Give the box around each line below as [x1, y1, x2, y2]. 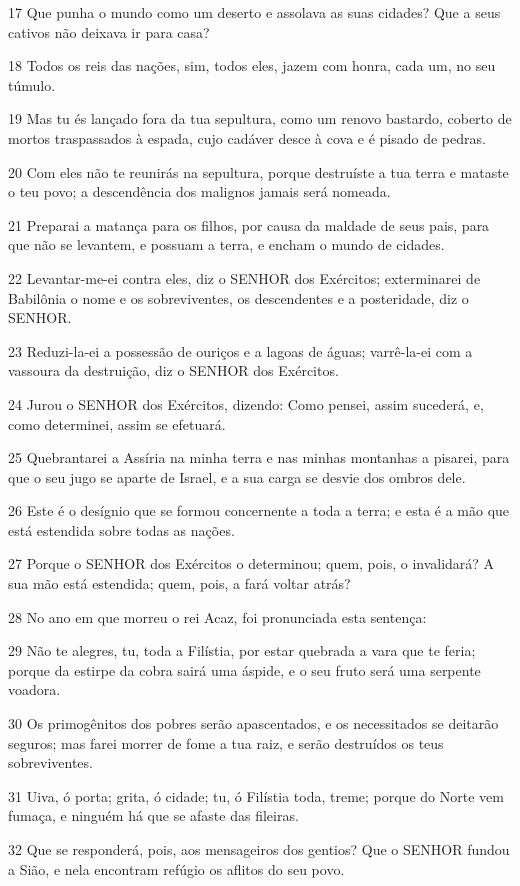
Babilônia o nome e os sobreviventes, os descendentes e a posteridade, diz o [8, 287, 469, 308]
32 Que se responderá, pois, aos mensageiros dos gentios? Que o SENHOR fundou [8, 839, 510, 859]
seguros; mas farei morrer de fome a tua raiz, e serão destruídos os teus [8, 732, 444, 753]
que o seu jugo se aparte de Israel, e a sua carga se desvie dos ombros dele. [8, 466, 466, 487]
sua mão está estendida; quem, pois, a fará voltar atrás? [8, 573, 351, 594]
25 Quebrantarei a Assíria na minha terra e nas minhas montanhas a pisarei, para [8, 447, 510, 468]
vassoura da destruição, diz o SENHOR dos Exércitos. [8, 360, 339, 381]
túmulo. [8, 74, 56, 95]
